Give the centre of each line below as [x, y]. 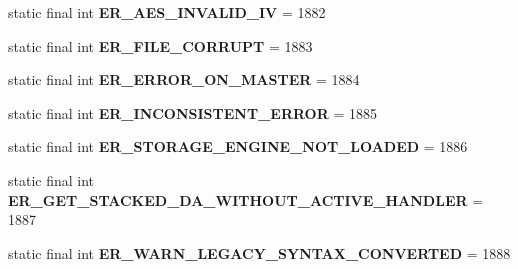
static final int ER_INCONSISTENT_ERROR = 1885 [193, 112]
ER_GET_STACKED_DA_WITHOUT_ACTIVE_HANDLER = [246, 199]
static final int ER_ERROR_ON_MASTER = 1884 [184, 79]
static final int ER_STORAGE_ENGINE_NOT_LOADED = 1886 [238, 146]
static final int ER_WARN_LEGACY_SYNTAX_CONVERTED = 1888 [259, 252]
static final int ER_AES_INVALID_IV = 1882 [167, 12]
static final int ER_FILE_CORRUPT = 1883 [160, 45]
